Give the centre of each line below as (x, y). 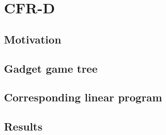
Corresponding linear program (83, 97)
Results (23, 126)
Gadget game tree (51, 68)
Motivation (33, 39)
